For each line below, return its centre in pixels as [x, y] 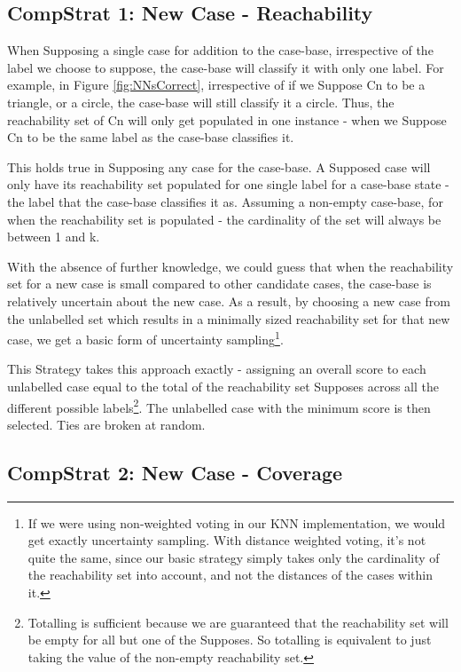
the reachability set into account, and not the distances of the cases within [230, 575]
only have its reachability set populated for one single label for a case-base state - [228, 184]
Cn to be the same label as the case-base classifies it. [151, 137]
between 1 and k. [54, 237]
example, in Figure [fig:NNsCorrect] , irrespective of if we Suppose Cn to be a [216, 85]
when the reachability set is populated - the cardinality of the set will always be [224, 219]
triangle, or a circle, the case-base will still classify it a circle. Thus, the [201, 102]
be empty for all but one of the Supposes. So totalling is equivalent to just [230, 640]
